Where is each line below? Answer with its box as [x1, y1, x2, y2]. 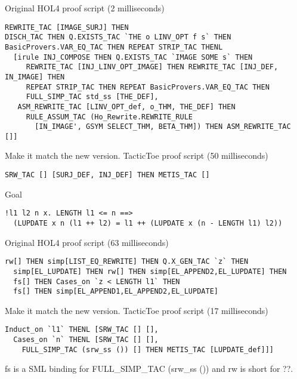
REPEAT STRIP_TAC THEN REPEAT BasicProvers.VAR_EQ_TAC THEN [26, 82, 270, 91]
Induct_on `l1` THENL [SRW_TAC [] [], [5, 325, 159, 334]
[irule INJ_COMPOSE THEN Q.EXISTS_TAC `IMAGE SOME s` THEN [13, 53, 253, 61]
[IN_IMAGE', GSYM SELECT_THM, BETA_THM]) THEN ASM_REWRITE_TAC [35, 122, 291, 131]
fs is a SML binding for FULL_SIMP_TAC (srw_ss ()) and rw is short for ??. [5, 362, 293, 375]
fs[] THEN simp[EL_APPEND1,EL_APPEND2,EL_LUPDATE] [13, 287, 218, 296]
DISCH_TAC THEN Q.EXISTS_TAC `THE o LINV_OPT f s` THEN [5, 33, 231, 42]
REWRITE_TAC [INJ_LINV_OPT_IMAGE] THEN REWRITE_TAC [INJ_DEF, [26, 63, 279, 72]
